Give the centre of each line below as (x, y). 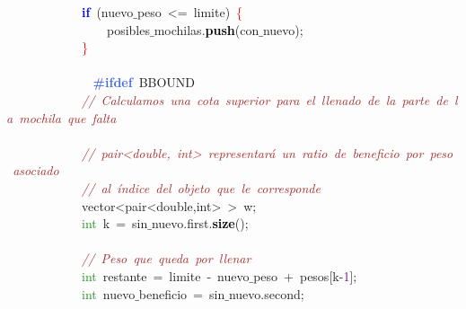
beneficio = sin (182, 293)
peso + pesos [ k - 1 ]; (305, 275)
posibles (128, 29)
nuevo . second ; (266, 293)
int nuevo (109, 293)
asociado (36, 170)
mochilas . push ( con (207, 29)
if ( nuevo (108, 12)
